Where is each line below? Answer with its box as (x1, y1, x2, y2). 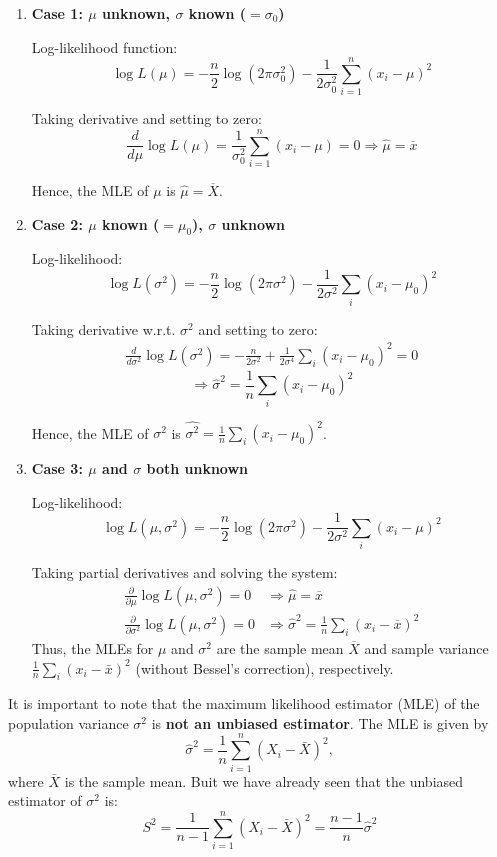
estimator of (8, 790, 82, 811)
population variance (8, 712, 129, 733)
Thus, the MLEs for (31, 637, 154, 658)
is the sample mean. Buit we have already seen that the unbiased (64, 770, 464, 791)
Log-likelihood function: (31, 36, 178, 57)
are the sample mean (216, 637, 344, 658)
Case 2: (31, 213, 83, 234)
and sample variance (364, 637, 489, 658)
